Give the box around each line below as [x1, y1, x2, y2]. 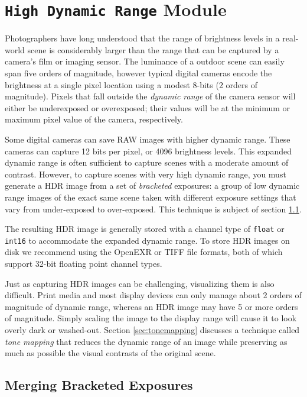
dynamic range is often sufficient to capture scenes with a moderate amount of [5, 156, 289, 169]
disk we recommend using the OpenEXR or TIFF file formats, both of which [5, 246, 283, 258]
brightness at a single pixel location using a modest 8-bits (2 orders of [5, 78, 258, 91]
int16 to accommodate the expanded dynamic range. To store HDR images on [5, 234, 290, 246]
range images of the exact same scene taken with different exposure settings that [5, 191, 296, 203]
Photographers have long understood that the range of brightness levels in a [5, 32, 280, 44]
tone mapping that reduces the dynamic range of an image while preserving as [5, 335, 288, 347]
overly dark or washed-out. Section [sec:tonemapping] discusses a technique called [5, 324, 300, 336]
